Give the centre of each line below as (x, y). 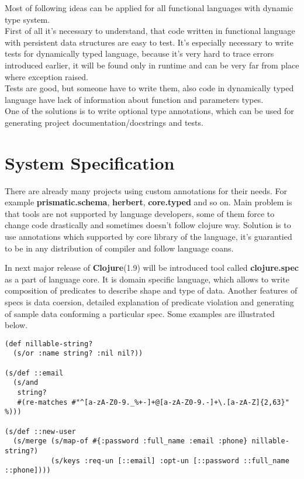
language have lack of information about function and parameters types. (134, 99)
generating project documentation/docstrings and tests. (104, 122)
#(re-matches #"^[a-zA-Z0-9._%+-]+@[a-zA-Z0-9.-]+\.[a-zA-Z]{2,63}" (153, 402)
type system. (27, 19)
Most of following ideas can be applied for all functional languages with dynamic (149, 8)
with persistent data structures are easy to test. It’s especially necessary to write (149, 42)
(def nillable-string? (49, 344)
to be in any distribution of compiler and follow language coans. (119, 248)
